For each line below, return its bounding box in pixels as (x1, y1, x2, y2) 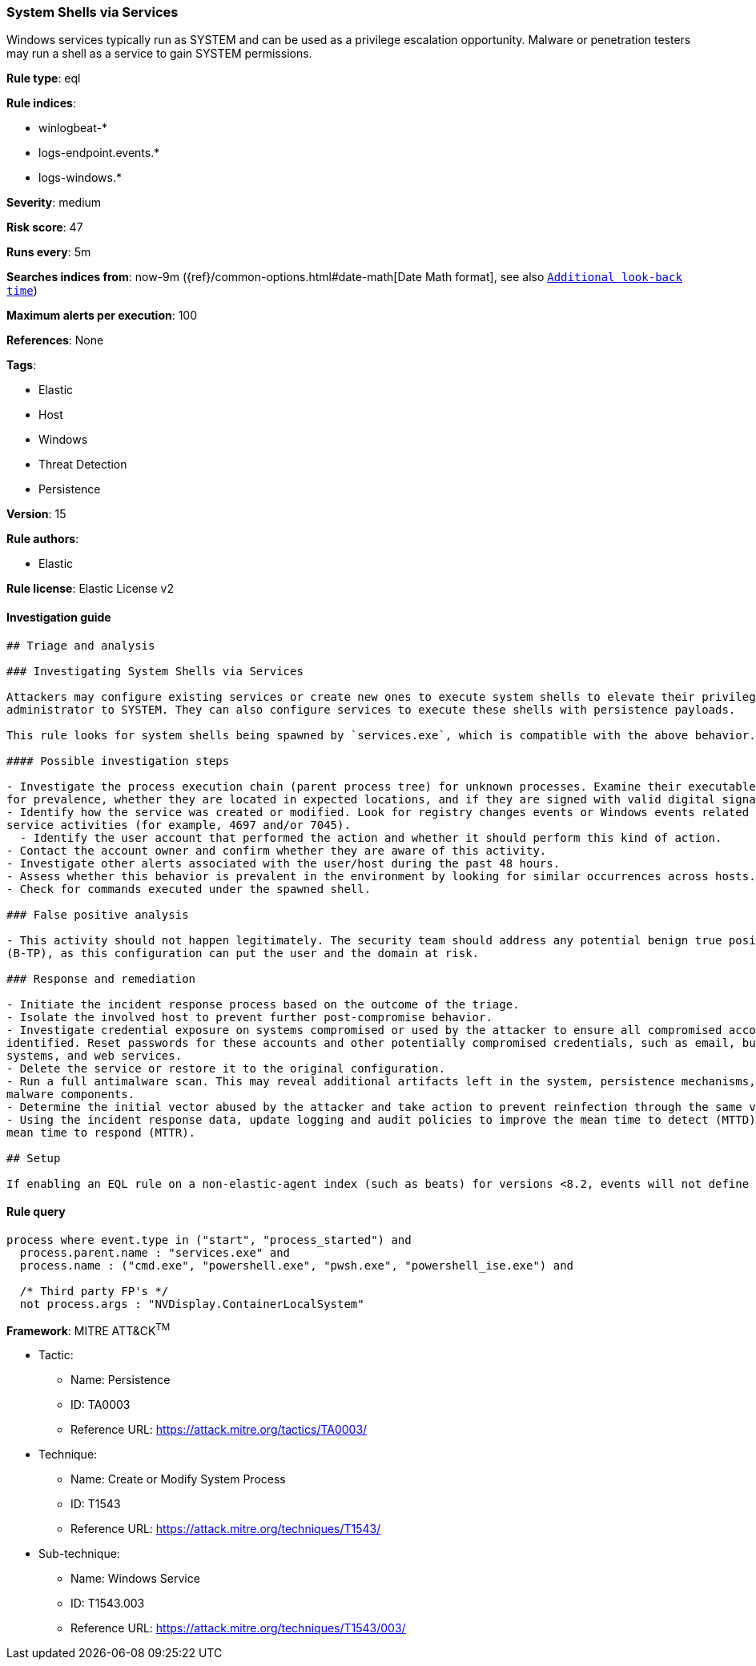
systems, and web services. (6, 1048, 183, 1062)
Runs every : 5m (6, 245, 91, 260)
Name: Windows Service (70, 1571, 200, 1586)
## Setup (6, 1151, 61, 1165)
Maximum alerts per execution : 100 (6, 308, 198, 323)
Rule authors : (6, 532, 79, 546)
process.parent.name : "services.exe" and (19, 1245, 291, 1259)
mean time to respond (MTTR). (6, 1125, 196, 1139)
